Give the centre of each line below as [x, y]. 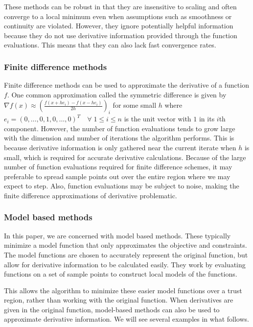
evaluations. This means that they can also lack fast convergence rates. [110, 45]
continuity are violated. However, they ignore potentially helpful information [119, 26]
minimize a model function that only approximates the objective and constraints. [126, 245]
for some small [135, 105]
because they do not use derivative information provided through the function [121, 35]
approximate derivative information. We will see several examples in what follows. [126, 319]
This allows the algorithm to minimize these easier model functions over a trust [123, 290]
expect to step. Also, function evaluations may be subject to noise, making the [122, 186]
